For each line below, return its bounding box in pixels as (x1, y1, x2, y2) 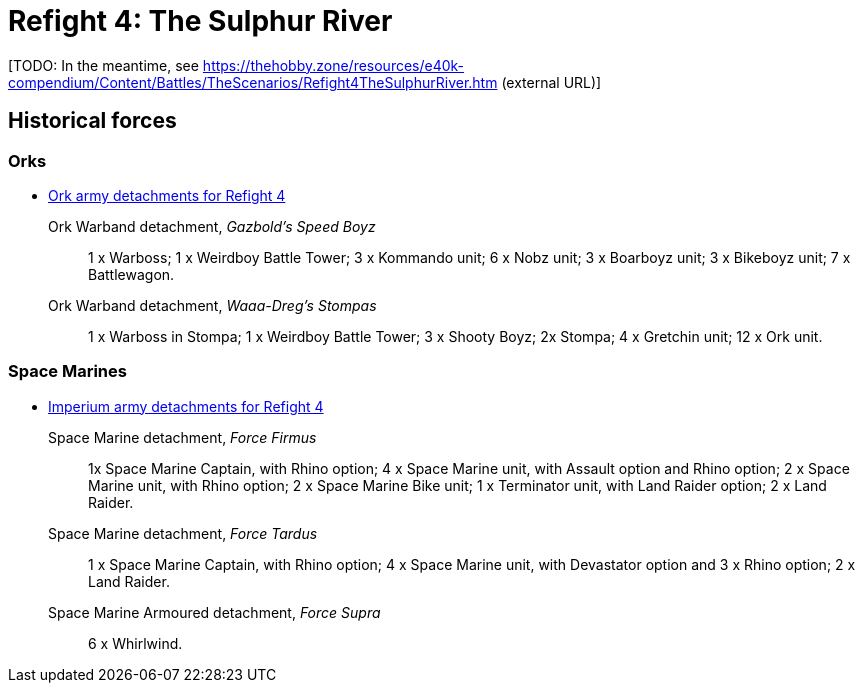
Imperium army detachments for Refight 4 (48, 397, 324, 415)
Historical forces (8, 108, 177, 134)
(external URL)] (501, 73, 602, 91)
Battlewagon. (88, 265, 175, 283)
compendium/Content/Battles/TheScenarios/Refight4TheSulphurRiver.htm (8, 73, 498, 91)
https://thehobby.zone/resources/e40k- (202, 56, 465, 74)
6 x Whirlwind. (88, 634, 183, 652)
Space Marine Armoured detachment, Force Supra (48, 603, 381, 621)
